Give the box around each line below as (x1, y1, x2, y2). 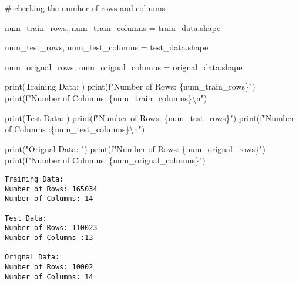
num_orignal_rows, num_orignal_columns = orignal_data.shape (5, 60, 243, 73)
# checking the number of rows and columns (5, 2, 166, 13)
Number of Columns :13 (5, 233, 93, 242)
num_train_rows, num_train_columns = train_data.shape (5, 21, 221, 33)
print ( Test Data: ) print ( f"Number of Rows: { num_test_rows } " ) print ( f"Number (5, 111, 295, 124)
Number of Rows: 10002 (5, 262, 93, 271)
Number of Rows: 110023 (5, 224, 98, 232)
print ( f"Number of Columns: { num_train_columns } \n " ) (5, 91, 207, 104)
